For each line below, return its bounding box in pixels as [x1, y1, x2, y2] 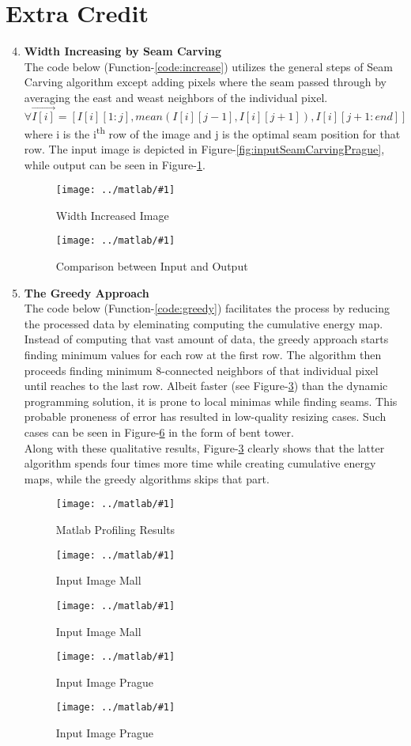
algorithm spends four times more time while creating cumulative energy [24, 455, 376, 471]
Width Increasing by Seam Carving [24, 43, 221, 59]
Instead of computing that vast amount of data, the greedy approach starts [24, 331, 389, 347]
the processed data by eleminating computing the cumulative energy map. [24, 315, 383, 331]
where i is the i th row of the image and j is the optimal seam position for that [24, 123, 401, 142]
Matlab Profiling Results [55, 521, 175, 538]
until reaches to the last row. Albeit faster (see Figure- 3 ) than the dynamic [24, 377, 388, 394]
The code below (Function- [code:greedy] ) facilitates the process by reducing [24, 300, 390, 316]
